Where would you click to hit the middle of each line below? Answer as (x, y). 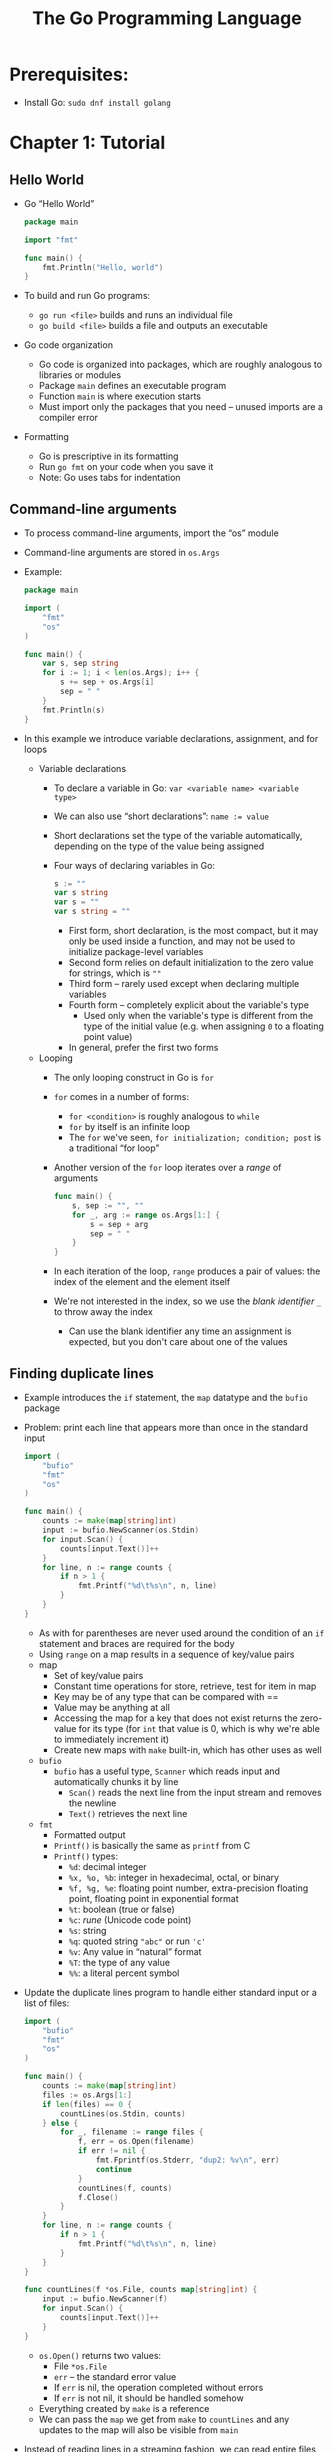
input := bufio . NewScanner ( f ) (105, 2299)
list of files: (46, 2003)
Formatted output (89, 1834)
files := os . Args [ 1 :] (87, 2095)
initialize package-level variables (136, 951)
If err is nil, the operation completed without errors (158, 2387)
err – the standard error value (115, 2376)
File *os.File (80, 2366)
